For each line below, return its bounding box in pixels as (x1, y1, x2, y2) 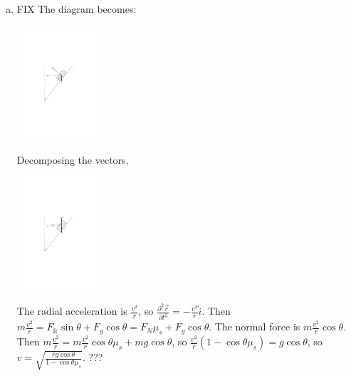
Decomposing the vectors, (16, 152, 129, 167)
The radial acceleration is (16, 303, 127, 318)
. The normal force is (209, 319, 300, 334)
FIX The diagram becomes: (16, 1, 137, 16)
